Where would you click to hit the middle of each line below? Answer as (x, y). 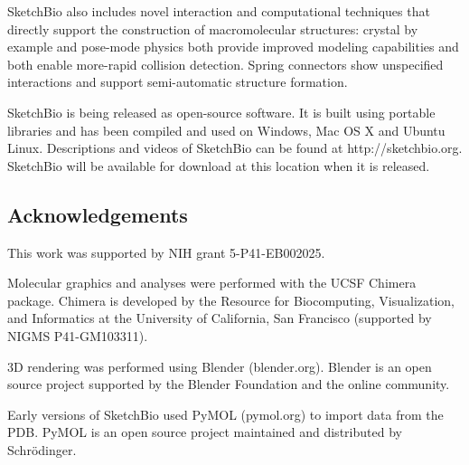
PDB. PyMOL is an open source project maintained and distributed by (205, 432)
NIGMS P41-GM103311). (78, 335)
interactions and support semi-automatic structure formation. (178, 82)
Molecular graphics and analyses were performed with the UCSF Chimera (212, 283)
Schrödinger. (42, 449)
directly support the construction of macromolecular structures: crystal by (213, 28)
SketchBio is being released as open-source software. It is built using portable (221, 112)
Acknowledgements (98, 214)
